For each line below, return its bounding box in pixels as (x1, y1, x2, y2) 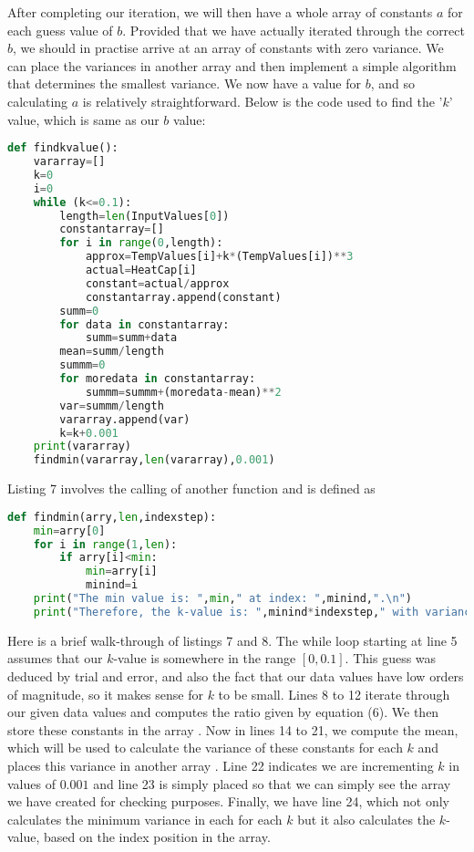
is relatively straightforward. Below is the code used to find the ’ (82, 91, 443, 110)
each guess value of (7, 20, 113, 39)
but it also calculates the (297, 809, 436, 828)
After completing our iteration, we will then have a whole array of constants (7, 3, 433, 21)
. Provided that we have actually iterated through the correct (122, 20, 465, 39)
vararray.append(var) (59, 412, 191, 426)
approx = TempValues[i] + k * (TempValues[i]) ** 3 (85, 250, 354, 264)
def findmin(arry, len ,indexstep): (7, 510, 217, 524)
